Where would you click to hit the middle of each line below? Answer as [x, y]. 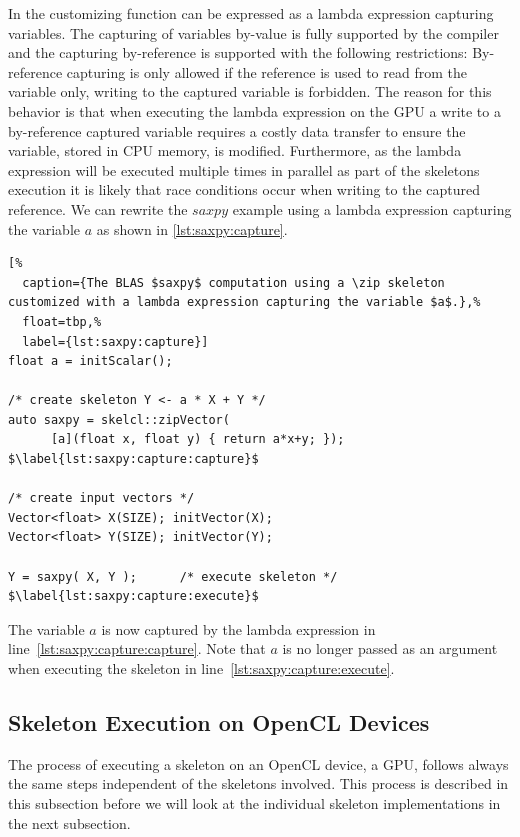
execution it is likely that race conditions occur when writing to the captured [244, 189]
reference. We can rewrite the [98, 208]
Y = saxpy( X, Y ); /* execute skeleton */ [173, 576]
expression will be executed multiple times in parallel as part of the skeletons [244, 169]
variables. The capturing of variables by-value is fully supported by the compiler [253, 32]
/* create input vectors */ [101, 498]
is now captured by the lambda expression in [238, 628]
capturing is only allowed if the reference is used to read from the [266, 71]
